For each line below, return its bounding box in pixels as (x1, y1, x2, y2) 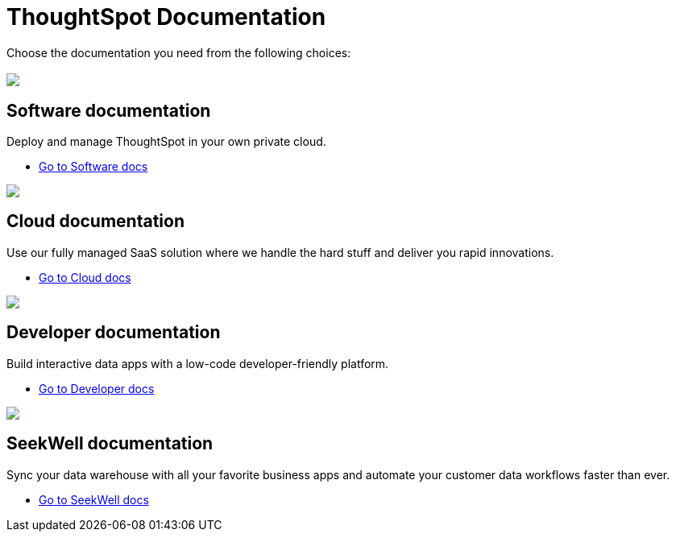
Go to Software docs (39, 159, 148, 174)
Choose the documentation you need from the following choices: (6, 45, 351, 60)
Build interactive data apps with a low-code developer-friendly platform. (6, 356, 389, 370)
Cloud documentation (6, 211, 185, 232)
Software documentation (6, 100, 211, 121)
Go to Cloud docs (39, 270, 131, 284)
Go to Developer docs (39, 381, 155, 395)
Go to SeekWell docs (39, 492, 149, 507)
